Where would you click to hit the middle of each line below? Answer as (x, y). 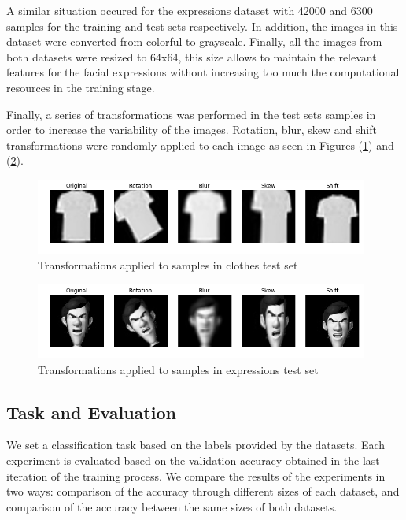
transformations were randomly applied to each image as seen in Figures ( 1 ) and (200, 145)
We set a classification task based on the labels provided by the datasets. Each (196, 445)
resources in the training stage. (81, 87)
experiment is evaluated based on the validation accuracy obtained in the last (193, 461)
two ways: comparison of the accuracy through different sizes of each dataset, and (203, 491)
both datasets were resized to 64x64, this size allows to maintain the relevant (192, 56)
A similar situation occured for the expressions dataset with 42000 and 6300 (190, 10)
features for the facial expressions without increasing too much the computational (203, 72)
